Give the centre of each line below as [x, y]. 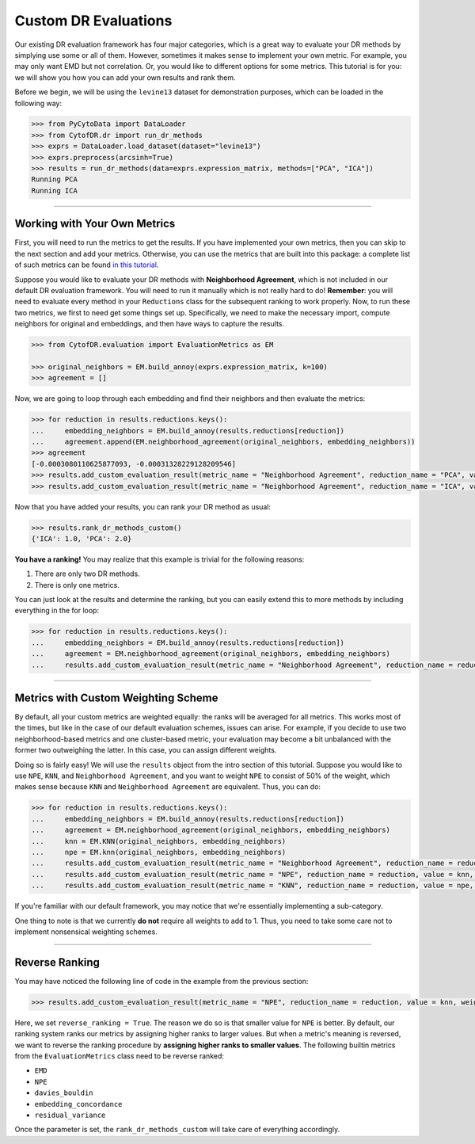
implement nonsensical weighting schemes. [86, 932]
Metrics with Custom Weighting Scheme [116, 698]
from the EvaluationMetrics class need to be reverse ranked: [120, 1056]
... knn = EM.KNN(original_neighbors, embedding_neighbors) [159, 841]
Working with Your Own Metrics [95, 224]
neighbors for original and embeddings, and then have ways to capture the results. [150, 324]
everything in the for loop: [57, 611]
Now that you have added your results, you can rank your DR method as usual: [143, 506]
